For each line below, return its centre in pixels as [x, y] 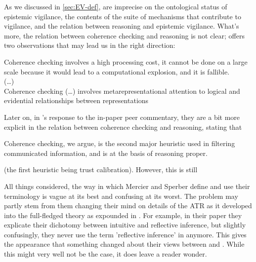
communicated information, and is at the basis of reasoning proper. [106, 153]
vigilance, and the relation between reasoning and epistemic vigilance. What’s [122, 26]
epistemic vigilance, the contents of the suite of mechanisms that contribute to [123, 16]
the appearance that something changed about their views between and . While [124, 244]
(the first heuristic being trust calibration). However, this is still [101, 169]
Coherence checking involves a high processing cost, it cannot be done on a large [126, 61]
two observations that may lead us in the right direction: [90, 45]
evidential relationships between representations [76, 100]
